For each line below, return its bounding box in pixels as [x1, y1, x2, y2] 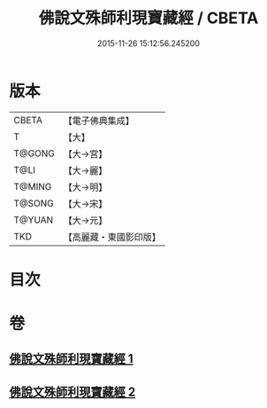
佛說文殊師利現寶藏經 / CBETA [38, 8, 259, 28]
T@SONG [13, 197, 55, 209]
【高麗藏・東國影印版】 [63, 231, 161, 243]
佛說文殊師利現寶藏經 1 [9, 351, 134, 366]
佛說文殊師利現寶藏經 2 [9, 384, 136, 399]
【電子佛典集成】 [63, 114, 134, 127]
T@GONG [13, 147, 55, 160]
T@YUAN [13, 214, 54, 226]
